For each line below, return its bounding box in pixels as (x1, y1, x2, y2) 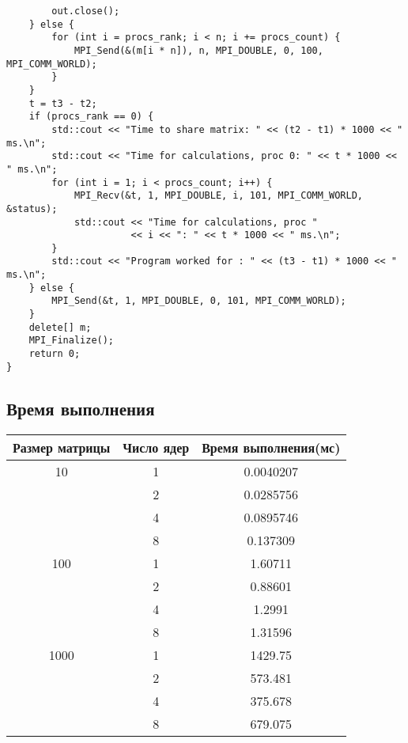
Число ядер (123, 438, 190, 457)
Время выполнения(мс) (202, 438, 341, 457)
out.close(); (51, 6, 120, 17)
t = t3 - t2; (28, 97, 97, 109)
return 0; (28, 348, 81, 360)
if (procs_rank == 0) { (28, 111, 154, 123)
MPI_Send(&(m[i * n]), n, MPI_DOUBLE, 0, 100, (74, 44, 323, 56)
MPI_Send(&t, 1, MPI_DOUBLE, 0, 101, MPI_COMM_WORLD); (51, 295, 346, 307)
